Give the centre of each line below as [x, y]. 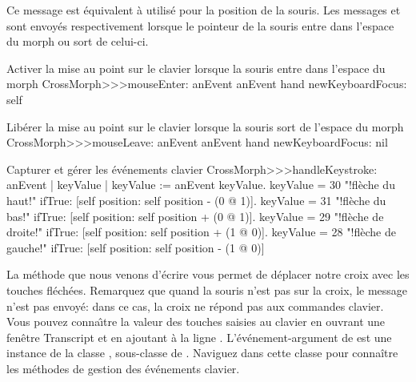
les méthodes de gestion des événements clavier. [123, 368]
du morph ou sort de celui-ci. [78, 41]
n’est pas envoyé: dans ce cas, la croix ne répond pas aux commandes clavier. [195, 306]
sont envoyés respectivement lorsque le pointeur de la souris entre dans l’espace [200, 25]
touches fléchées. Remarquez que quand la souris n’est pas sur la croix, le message [207, 290]
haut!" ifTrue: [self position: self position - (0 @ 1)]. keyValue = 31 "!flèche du [196, 200]
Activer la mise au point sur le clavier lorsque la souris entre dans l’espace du [196, 68]
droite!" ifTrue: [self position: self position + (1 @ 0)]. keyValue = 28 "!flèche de [201, 232]
